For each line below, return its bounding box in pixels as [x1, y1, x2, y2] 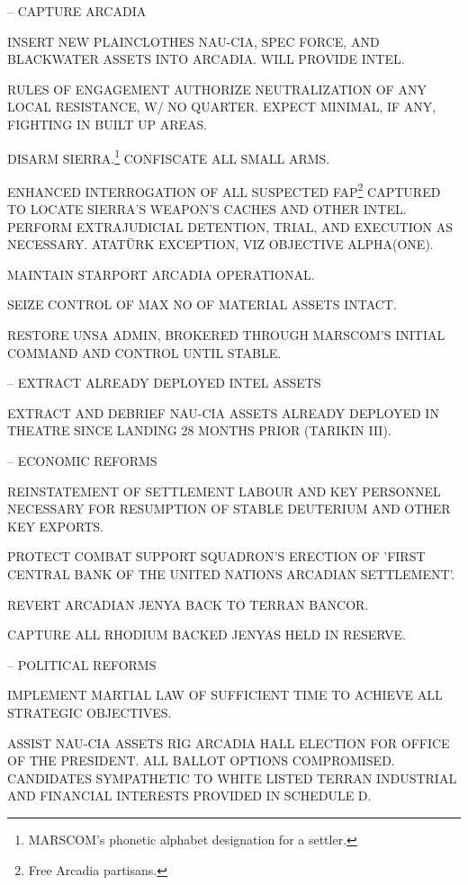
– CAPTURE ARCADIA [7, 2, 147, 20]
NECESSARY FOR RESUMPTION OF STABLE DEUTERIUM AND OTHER [7, 499, 451, 518]
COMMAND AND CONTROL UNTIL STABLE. [7, 343, 282, 362]
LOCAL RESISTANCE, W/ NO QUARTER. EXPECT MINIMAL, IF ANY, [7, 97, 436, 116]
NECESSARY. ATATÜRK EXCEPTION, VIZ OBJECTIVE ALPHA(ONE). [7, 235, 434, 254]
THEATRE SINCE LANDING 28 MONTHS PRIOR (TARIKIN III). [7, 421, 391, 440]
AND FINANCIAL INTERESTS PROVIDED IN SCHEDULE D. [7, 786, 372, 805]
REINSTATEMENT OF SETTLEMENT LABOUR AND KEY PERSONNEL [7, 481, 441, 500]
